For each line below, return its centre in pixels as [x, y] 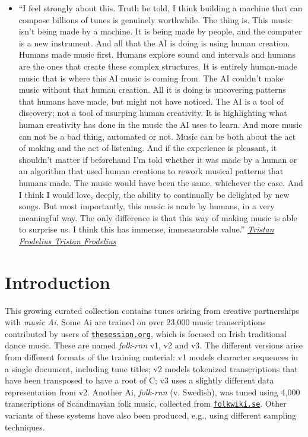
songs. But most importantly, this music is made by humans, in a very [147, 206]
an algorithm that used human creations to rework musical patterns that [151, 171]
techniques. [25, 427]
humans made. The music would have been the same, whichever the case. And [161, 182]
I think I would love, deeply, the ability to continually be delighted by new [154, 194]
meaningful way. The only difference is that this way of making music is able [158, 217]
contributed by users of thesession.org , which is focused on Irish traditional [146, 333]
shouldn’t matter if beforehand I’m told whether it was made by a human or [158, 159]
